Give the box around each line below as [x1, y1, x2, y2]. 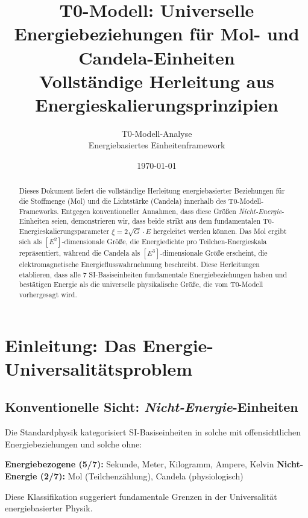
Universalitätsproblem [5, 356, 193, 381]
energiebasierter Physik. [5, 502, 93, 514]
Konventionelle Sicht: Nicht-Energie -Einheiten [5, 397, 298, 416]
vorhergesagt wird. [19, 289, 77, 300]
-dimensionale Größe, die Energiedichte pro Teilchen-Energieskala [61, 236, 267, 247]
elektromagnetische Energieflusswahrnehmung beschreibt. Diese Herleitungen [19, 259, 260, 270]
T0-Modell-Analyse [121, 127, 192, 139]
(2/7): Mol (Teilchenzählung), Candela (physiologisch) [40, 470, 244, 482]
